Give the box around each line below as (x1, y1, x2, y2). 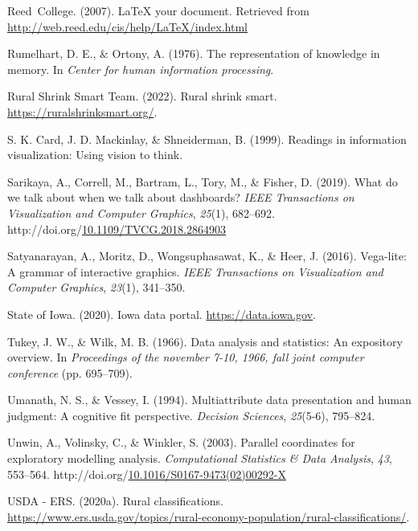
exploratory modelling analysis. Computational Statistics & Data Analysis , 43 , (7, 450, 392, 467)
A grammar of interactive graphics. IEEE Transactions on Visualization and (7, 263, 383, 280)
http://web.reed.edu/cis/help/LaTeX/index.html (7, 18, 248, 35)
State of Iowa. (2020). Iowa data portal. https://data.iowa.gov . (7, 305, 316, 322)
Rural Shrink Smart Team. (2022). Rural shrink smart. (7, 88, 277, 104)
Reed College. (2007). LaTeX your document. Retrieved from (7, 2, 309, 18)
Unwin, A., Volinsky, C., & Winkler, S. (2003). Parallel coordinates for (7, 434, 355, 451)
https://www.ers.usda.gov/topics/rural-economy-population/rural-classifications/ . (7, 508, 410, 525)
